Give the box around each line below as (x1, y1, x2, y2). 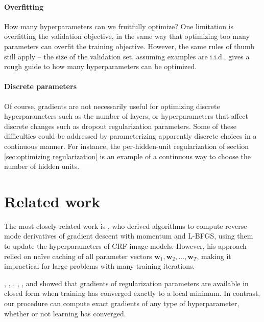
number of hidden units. (4, 161, 80, 171)
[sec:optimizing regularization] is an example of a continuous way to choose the (4, 151, 251, 161)
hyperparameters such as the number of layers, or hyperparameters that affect (4, 111, 248, 121)
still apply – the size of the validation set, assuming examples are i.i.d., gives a (4, 51, 250, 61)
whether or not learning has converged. (4, 308, 126, 318)
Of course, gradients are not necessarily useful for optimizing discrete (4, 100, 220, 111)
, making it (197, 250, 231, 261)
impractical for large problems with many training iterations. (4, 261, 195, 271)
